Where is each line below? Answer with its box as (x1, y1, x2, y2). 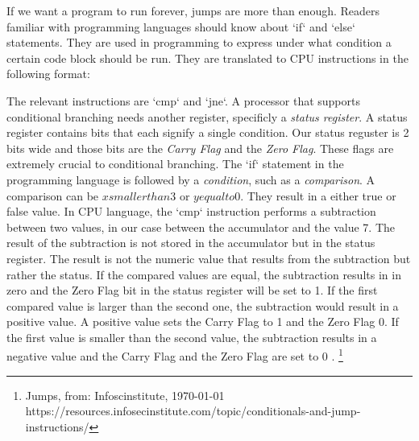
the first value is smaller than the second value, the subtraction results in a (6, 328, 377, 345)
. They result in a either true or (240, 187, 396, 204)
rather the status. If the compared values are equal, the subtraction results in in (6, 266, 401, 282)
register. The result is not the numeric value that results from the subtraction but (6, 249, 411, 266)
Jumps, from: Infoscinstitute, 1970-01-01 (25, 386, 225, 403)
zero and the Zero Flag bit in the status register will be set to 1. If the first (6, 282, 378, 299)
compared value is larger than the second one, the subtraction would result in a (6, 297, 399, 314)
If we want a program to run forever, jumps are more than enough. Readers (6, 2, 380, 19)
